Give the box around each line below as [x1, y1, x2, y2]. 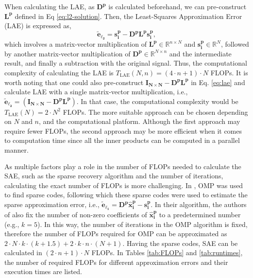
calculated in [4, 247, 42, 258]
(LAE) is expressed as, [4, 20, 71, 31]
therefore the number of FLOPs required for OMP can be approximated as [4, 228, 227, 239]
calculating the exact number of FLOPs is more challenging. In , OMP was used [4, 180, 243, 190]
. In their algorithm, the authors [151, 199, 247, 209]
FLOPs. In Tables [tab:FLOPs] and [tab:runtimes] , [91, 247, 243, 258]
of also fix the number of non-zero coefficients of [4, 209, 147, 219]
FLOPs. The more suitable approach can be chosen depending [63, 106, 248, 117]
